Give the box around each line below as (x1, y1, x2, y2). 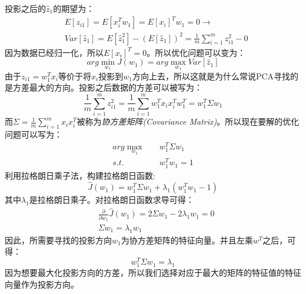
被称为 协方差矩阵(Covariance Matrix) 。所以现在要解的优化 (76, 115, 300, 128)
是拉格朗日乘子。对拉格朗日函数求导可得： (29, 193, 194, 206)
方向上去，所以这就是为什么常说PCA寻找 (132, 69, 291, 82)
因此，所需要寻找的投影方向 (5, 233, 112, 246)
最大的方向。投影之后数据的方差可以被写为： (29, 81, 202, 93)
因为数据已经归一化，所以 (5, 46, 104, 58)
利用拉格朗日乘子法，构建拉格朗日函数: (5, 169, 155, 181)
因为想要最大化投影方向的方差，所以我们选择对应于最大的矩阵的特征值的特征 (5, 266, 301, 279)
